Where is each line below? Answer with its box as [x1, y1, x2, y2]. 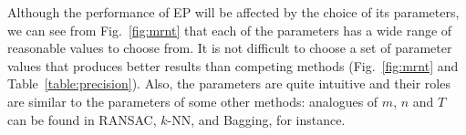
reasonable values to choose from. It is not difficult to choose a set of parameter [7, 38, 452, 57]
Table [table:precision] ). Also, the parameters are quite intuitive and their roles [7, 74, 450, 93]
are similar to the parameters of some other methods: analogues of [7, 91, 378, 110]
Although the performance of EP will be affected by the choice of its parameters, [7, 3, 460, 21]
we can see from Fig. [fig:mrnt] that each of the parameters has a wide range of [7, 20, 452, 39]
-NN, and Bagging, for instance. [167, 109, 346, 129]
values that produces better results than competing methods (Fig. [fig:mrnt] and [7, 56, 459, 75]
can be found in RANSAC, [7, 109, 157, 129]
